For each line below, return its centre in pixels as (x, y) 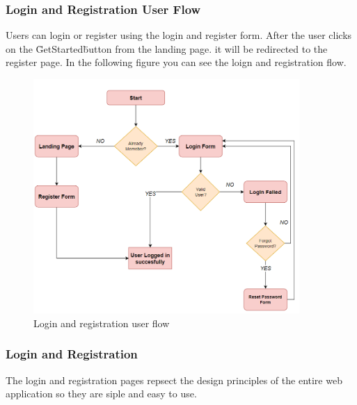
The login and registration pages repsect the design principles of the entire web (174, 380)
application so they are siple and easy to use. (101, 394)
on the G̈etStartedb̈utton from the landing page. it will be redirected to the (167, 48)
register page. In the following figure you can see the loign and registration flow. (176, 62)
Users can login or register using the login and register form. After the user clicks (179, 35)
